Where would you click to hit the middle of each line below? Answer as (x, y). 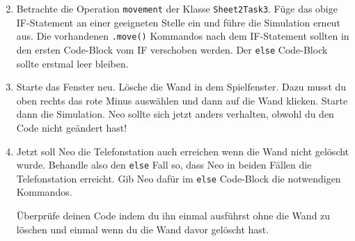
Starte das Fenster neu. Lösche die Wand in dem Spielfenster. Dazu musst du (181, 87)
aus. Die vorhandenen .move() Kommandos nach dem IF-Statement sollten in (183, 36)
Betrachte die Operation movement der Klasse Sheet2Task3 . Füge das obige (177, 8)
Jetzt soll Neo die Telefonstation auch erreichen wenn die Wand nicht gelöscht (183, 151)
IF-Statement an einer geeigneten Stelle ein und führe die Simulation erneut (178, 22)
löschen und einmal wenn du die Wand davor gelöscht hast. (143, 229)
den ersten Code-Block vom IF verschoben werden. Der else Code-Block (172, 49)
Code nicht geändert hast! (72, 127)
